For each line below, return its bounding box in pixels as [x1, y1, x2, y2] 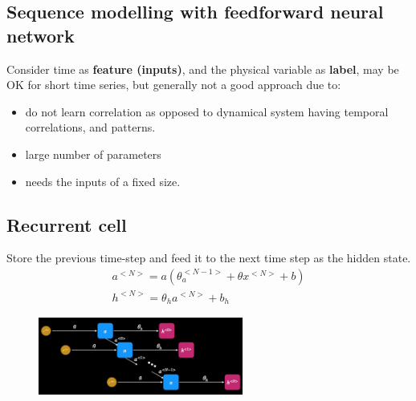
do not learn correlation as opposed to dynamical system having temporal [25, 103, 389, 119]
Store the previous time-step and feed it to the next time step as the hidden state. [6, 249, 411, 266]
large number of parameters [25, 145, 161, 162]
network [6, 22, 75, 47]
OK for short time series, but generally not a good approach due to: [6, 76, 341, 93]
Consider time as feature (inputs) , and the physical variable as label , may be [6, 60, 399, 77]
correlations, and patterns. [25, 119, 156, 136]
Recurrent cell [6, 212, 127, 237]
